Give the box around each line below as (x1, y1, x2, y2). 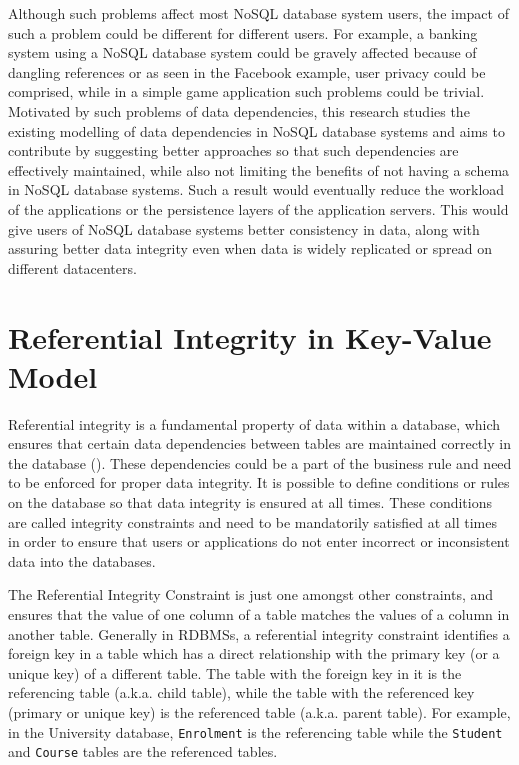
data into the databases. (8, 550, 156, 571)
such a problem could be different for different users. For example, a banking (8, 22, 478, 43)
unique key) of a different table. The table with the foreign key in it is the (8, 662, 462, 683)
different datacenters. (8, 257, 137, 278)
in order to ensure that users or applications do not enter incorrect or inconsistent (8, 531, 510, 552)
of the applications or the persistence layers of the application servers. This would (8, 198, 509, 219)
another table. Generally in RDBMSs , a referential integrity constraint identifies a (8, 623, 510, 644)
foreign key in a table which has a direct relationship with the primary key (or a (8, 643, 500, 664)
